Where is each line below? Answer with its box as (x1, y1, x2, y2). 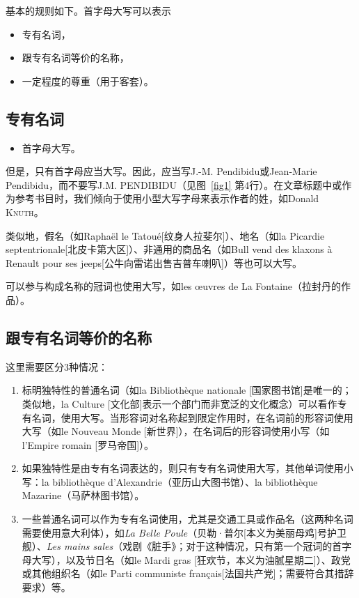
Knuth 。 (6, 204, 44, 219)
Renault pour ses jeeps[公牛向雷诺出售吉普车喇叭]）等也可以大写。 (6, 255, 302, 270)
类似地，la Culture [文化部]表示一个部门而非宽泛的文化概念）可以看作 (22, 396, 337, 411)
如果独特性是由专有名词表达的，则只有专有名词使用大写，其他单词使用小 (22, 461, 353, 475)
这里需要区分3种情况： (6, 359, 108, 374)
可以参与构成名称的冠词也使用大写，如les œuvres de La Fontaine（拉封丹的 (6, 279, 342, 293)
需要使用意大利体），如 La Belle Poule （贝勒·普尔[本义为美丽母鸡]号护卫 (22, 525, 346, 539)
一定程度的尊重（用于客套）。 (22, 73, 154, 88)
